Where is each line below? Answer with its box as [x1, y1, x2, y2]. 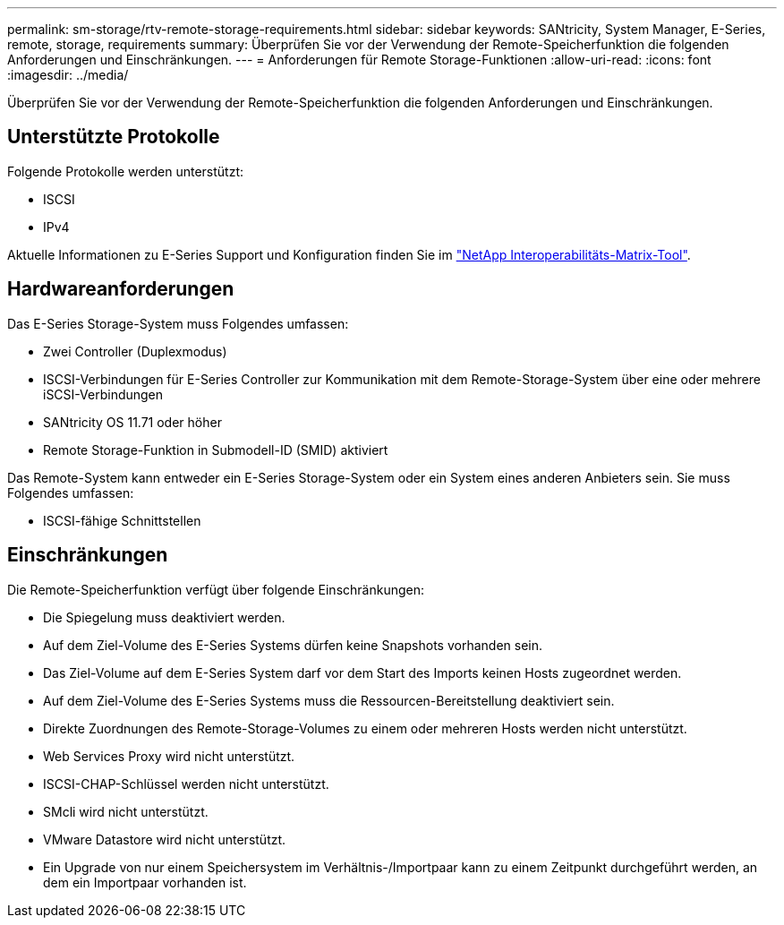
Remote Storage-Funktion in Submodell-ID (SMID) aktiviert [43, 441, 388, 458]
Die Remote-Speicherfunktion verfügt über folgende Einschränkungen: [7, 581, 424, 597]
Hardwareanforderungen [7, 278, 234, 301]
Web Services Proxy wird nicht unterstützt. [43, 748, 295, 764]
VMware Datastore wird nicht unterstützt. [43, 831, 286, 847]
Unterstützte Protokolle [7, 125, 220, 149]
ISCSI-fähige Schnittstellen [43, 512, 201, 528]
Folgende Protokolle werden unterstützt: [7, 163, 243, 179]
